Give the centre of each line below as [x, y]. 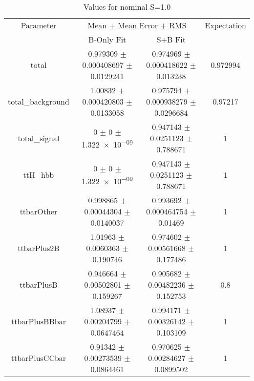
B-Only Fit [107, 39]
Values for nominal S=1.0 [127, 7]
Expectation [225, 25]
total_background [39, 101]
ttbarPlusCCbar [39, 358]
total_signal [39, 138]
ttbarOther [39, 211]
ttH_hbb [39, 175]
